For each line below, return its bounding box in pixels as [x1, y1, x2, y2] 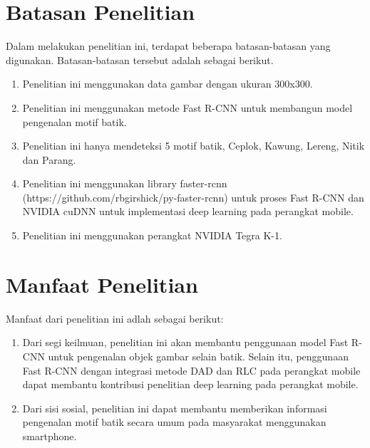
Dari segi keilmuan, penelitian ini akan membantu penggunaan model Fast [22, 335, 349, 350]
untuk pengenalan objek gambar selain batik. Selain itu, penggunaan [48, 348, 349, 363]
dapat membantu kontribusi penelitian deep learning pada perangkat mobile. [22, 377, 359, 392]
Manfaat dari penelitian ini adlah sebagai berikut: [6, 311, 224, 325]
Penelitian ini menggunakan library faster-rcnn [22, 176, 227, 191]
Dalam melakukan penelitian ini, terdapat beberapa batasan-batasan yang [6, 38, 331, 53]
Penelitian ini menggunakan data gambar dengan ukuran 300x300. [22, 76, 313, 91]
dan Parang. [22, 152, 76, 167]
